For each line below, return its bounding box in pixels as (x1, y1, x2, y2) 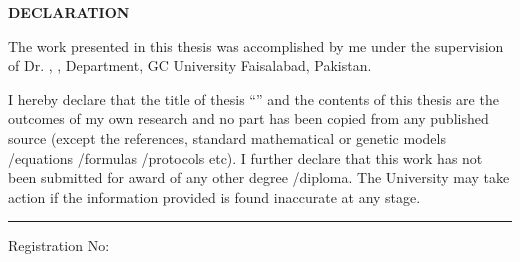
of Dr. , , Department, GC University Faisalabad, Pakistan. (8, 55, 372, 76)
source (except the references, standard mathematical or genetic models (8, 127, 446, 148)
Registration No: (8, 235, 110, 256)
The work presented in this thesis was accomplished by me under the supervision (8, 35, 504, 56)
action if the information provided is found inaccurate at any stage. (8, 186, 421, 207)
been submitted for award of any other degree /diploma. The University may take (8, 167, 510, 188)
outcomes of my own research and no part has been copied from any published (8, 108, 489, 129)
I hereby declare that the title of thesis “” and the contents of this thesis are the (8, 88, 499, 109)
